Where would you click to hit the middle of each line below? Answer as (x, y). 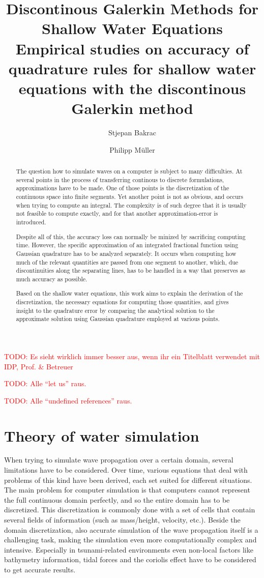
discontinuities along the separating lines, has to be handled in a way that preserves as (131, 270)
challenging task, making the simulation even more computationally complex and (130, 540)
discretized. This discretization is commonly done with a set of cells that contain (130, 510)
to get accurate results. (40, 570)
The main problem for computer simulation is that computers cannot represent (127, 490)
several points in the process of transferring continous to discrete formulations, (120, 179)
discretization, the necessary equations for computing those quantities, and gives (122, 302)
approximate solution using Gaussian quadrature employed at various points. (118, 319)
